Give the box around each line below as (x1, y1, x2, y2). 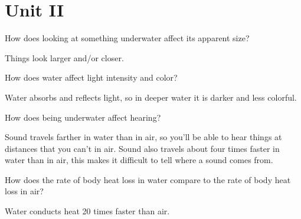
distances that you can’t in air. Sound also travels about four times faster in (5, 142, 280, 154)
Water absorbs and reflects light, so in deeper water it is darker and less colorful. (5, 91, 297, 103)
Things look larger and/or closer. (5, 51, 124, 64)
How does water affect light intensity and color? (5, 71, 178, 84)
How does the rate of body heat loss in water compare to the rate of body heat (5, 173, 291, 185)
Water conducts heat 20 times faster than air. (5, 205, 170, 217)
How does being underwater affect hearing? (5, 111, 161, 123)
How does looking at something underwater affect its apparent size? (5, 32, 250, 44)
